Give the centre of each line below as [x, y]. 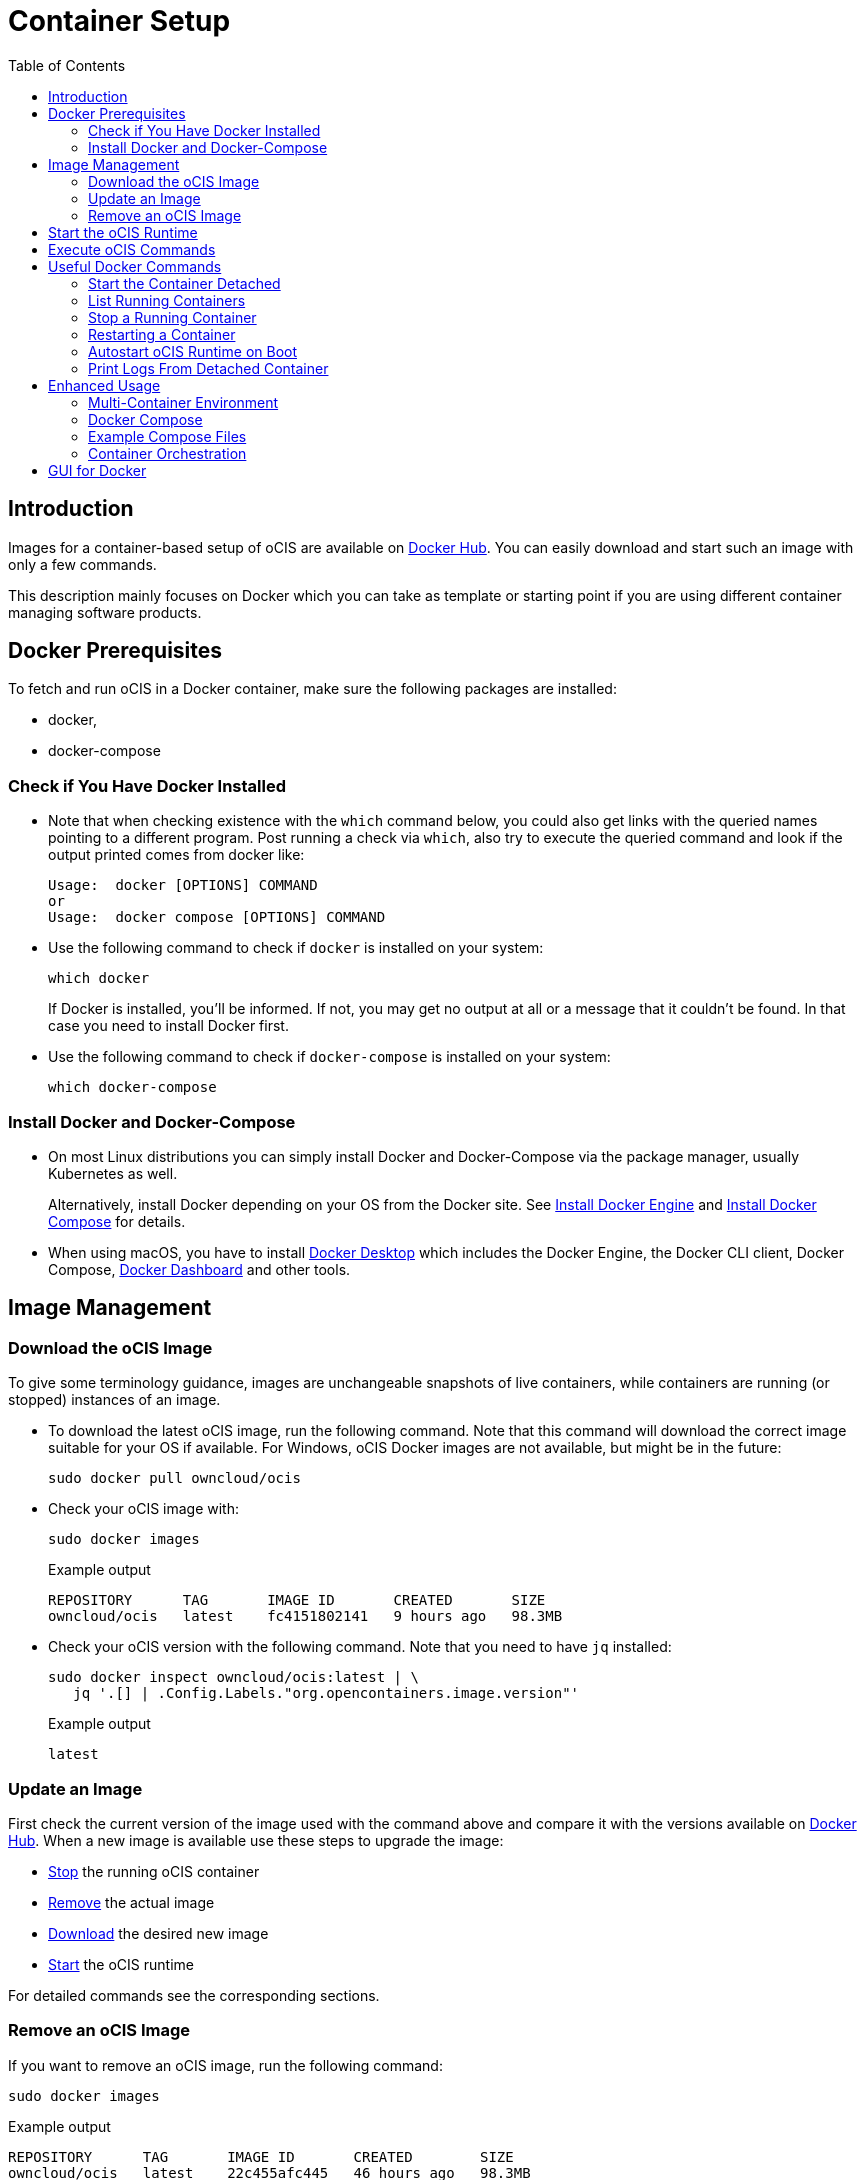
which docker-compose [132, 1087]
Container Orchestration [167, 453]
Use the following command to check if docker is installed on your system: [296, 948]
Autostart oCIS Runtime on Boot [193, 351]
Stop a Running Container [172, 317]
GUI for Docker [97, 470]
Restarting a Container [162, 334]
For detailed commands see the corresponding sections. [194, 1995]
